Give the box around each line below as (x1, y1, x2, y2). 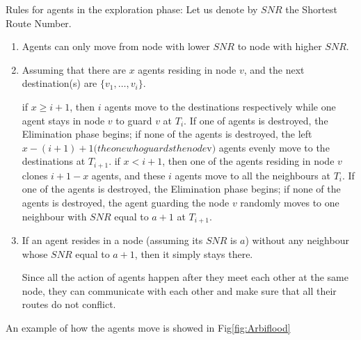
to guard (115, 113, 152, 127)
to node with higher (237, 39, 322, 54)
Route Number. (6, 15, 72, 30)
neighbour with (22, 209, 87, 223)
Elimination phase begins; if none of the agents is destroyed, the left (22, 127, 312, 141)
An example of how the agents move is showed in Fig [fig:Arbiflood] (6, 321, 291, 334)
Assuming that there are (22, 62, 126, 76)
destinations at (22, 154, 86, 168)
